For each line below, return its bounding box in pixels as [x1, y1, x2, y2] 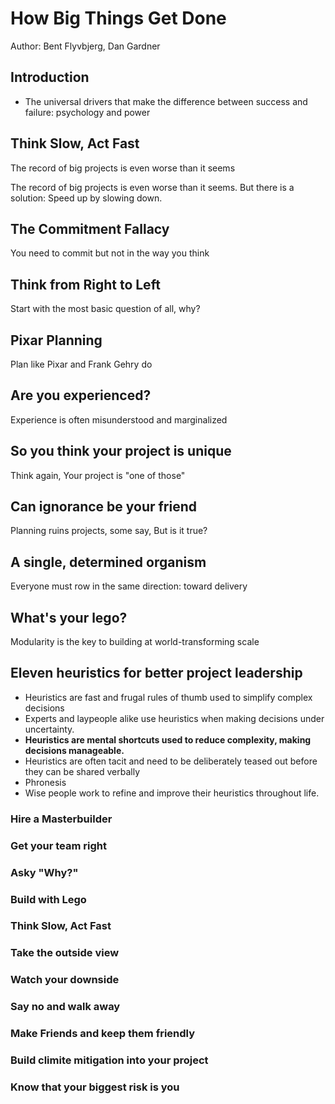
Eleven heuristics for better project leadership [10, 665, 303, 682]
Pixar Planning [10, 332, 103, 349]
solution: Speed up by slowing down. [10, 192, 163, 204]
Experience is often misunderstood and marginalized [10, 413, 228, 426]
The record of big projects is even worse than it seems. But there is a [10, 181, 295, 193]
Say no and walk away [10, 1000, 121, 1014]
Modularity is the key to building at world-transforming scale [10, 636, 260, 648]
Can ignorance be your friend [10, 498, 198, 516]
